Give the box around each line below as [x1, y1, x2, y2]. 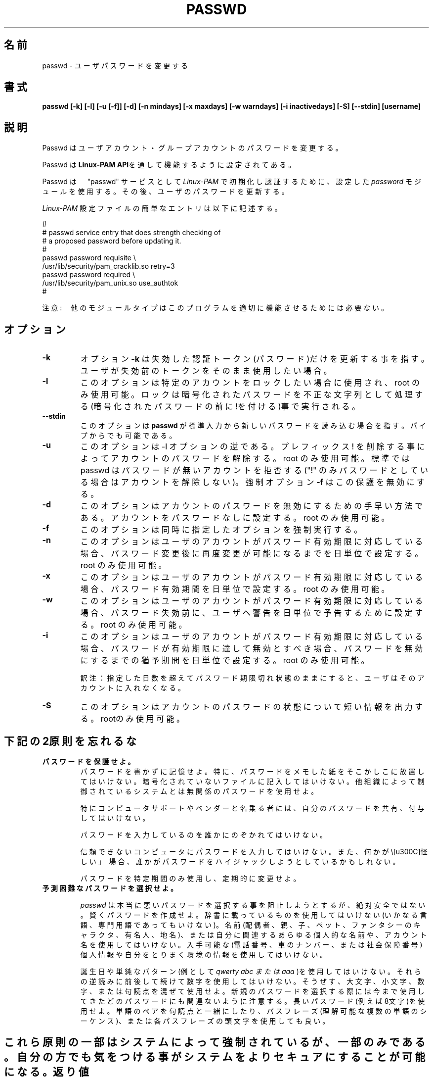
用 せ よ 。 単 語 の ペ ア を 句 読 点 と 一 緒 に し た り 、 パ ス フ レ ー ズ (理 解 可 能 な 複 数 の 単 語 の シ [80, 1006, 427, 1015]
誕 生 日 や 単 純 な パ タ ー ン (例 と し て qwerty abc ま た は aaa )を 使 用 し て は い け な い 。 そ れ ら [80, 967, 421, 976]
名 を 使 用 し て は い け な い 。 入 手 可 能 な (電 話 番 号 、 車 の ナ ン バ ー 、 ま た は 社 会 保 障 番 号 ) [80, 940, 423, 949]
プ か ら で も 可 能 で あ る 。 [80, 431, 176, 440]
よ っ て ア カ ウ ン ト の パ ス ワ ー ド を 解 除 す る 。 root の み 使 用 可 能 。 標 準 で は [80, 453, 410, 464]
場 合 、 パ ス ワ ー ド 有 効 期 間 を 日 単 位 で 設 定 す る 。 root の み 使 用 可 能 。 [80, 584, 390, 594]
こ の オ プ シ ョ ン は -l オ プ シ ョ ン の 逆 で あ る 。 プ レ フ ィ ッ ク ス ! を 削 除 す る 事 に [80, 441, 425, 452]
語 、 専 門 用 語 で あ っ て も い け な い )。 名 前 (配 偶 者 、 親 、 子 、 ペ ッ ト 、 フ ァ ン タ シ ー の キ [80, 920, 421, 929]
